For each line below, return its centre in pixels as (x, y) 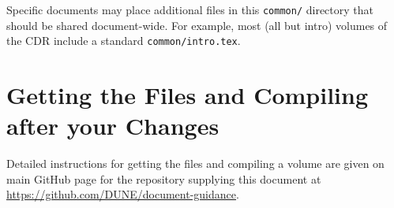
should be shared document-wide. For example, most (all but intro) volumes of (197, 25)
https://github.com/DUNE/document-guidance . (123, 194)
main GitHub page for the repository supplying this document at (164, 178)
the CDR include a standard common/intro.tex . (124, 41)
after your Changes (113, 126)
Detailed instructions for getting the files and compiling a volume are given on (195, 163)
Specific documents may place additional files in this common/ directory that (190, 9)
